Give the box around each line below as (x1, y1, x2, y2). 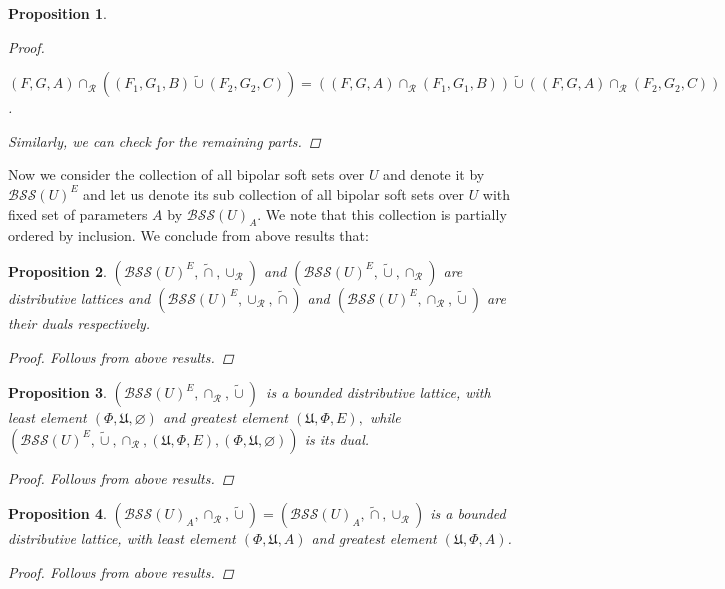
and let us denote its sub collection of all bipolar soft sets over (83, 183, 464, 204)
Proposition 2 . (8, 260, 107, 281)
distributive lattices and (8, 287, 151, 308)
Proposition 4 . (8, 503, 107, 524)
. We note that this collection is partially (257, 203, 507, 224)
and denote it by (383, 164, 485, 185)
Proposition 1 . (8, 3, 107, 23)
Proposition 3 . (8, 382, 107, 403)
